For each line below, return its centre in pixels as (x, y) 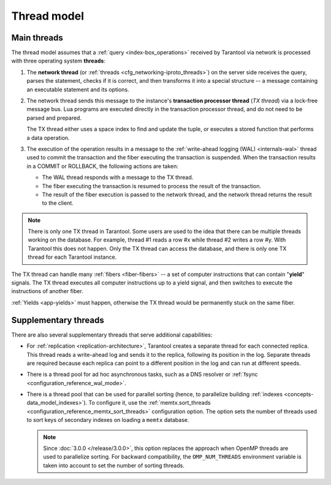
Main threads (37, 38)
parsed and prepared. (54, 118)
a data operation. (48, 137)
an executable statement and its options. (78, 90)
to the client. (58, 203)
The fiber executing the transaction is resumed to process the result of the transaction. (152, 186)
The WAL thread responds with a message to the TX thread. (118, 177)
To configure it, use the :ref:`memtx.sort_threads (150, 403)
